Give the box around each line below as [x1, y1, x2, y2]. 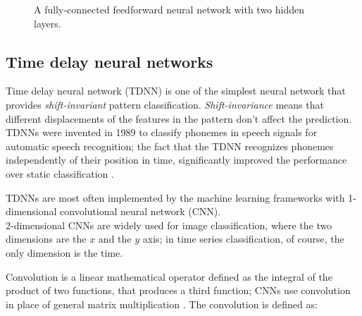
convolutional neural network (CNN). [60, 204, 221, 219]
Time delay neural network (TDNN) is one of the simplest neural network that [6, 83, 346, 98]
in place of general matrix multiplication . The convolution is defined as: [6, 296, 318, 311]
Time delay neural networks [6, 50, 213, 72]
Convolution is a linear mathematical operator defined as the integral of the [6, 269, 332, 284]
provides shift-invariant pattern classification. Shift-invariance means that [6, 97, 324, 111]
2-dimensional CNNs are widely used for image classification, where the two [6, 217, 332, 232]
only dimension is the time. [6, 245, 123, 260]
